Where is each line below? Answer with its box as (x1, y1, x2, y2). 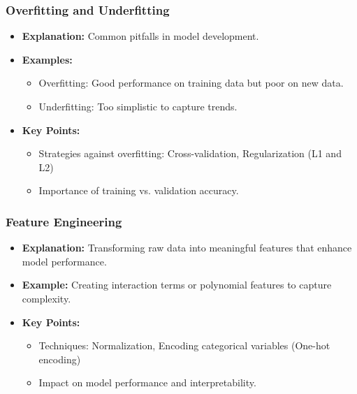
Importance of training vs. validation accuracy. (38, 183, 239, 198)
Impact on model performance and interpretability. (38, 375, 256, 390)
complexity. (22, 291, 71, 305)
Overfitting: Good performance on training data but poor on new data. (38, 75, 344, 90)
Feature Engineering (6, 212, 122, 230)
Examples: (22, 52, 73, 66)
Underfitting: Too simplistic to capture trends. (38, 99, 238, 113)
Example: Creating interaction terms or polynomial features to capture (22, 277, 332, 292)
